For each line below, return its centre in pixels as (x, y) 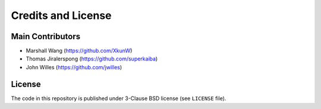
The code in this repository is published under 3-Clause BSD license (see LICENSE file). (119, 98)
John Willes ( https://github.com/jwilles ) (74, 67)
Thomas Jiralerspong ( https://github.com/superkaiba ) (92, 59)
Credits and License (62, 15)
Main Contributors (45, 36)
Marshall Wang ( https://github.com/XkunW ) (79, 51)
